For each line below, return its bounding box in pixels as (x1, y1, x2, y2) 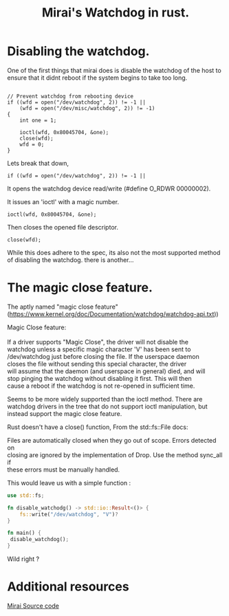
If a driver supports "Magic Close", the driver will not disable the (7, 338, 189, 346)
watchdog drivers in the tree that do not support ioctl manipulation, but (7, 402, 208, 410)
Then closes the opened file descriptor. (7, 223, 119, 231)
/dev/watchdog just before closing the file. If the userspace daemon (7, 352, 199, 360)
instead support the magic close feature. (7, 409, 122, 417)
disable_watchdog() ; (10, 536, 69, 543)
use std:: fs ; (7, 492, 45, 499)
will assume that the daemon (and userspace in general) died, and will (7, 366, 206, 375)
